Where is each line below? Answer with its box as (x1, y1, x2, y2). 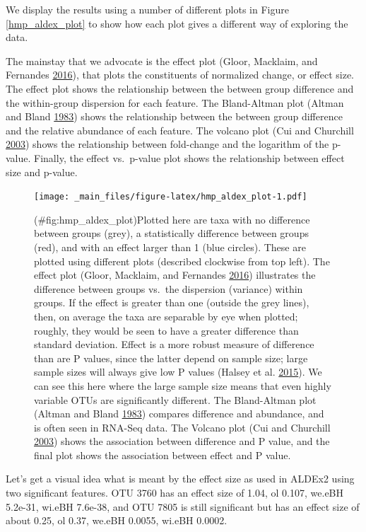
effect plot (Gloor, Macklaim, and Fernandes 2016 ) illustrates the (34, 267, 316, 282)
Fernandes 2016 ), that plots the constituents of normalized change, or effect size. (6, 67, 355, 82)
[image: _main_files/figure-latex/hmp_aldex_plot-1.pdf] (34, 192, 307, 202)
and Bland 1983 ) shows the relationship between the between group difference (6, 109, 343, 124)
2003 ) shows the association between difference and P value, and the (34, 434, 330, 449)
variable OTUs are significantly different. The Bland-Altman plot (34, 392, 317, 407)
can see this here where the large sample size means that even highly (34, 378, 331, 393)
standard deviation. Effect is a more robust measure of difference (34, 337, 314, 352)
